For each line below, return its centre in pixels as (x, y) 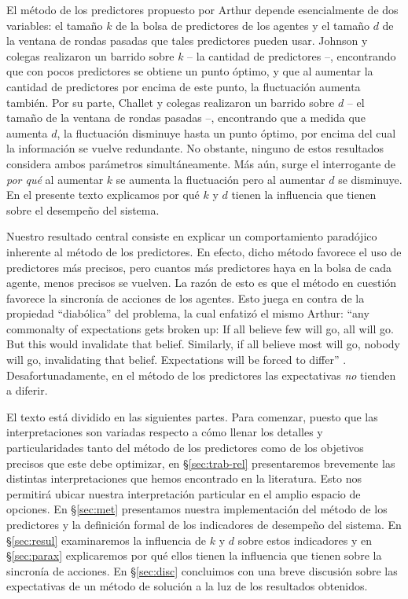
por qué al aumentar (55, 179)
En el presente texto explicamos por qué (103, 195)
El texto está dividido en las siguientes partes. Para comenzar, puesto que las (192, 416)
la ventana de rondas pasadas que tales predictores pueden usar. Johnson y (187, 40)
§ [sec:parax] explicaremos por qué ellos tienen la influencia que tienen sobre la (194, 555)
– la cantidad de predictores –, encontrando (292, 55)
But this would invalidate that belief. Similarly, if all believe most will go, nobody (203, 344)
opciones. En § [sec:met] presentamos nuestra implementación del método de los (197, 509)
